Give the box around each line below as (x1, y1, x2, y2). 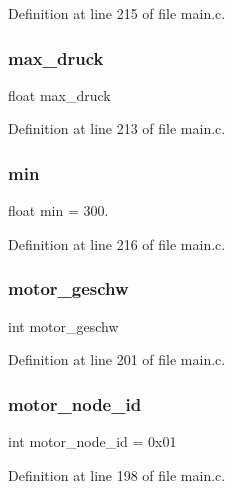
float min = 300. (8, 200, 109, 221)
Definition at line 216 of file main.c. (8, 233, 226, 254)
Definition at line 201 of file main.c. (8, 349, 226, 370)
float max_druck (8, 84, 111, 105)
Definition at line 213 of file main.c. (8, 118, 226, 139)
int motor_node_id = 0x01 (8, 431, 177, 452)
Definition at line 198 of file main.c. (8, 464, 226, 485)
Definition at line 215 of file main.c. (8, 3, 226, 23)
